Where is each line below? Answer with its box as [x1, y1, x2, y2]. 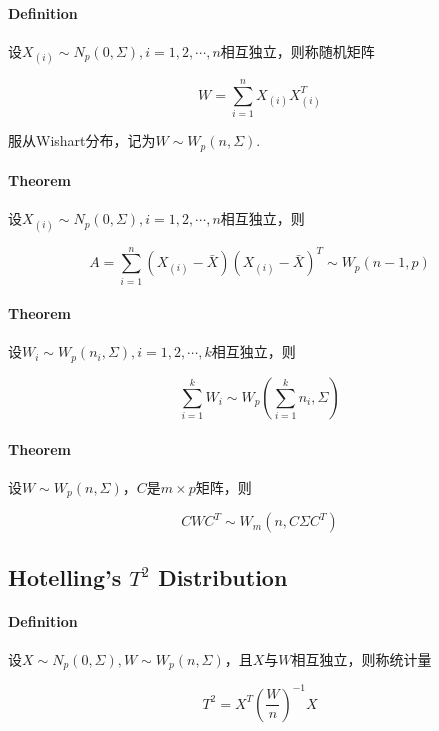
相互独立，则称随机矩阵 [220, 40, 375, 61]
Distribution [158, 561, 288, 592]
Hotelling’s [8, 561, 122, 592]
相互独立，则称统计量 [291, 648, 432, 669]
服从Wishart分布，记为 [8, 130, 156, 151]
